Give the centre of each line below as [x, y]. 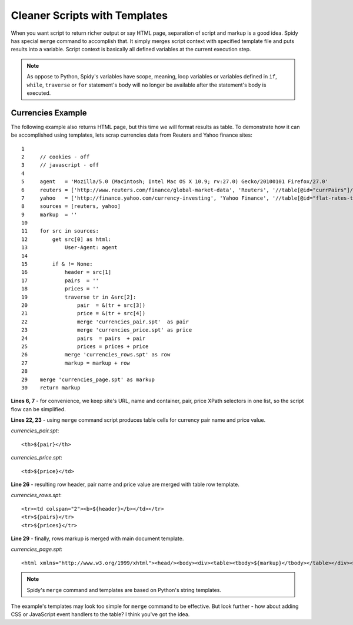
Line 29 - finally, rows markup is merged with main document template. [97, 538]
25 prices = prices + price [85, 346]
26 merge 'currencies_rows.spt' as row [96, 355]
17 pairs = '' [60, 280]
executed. [39, 93]
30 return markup [51, 388]
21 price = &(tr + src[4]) [84, 313]
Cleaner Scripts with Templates [89, 15]
